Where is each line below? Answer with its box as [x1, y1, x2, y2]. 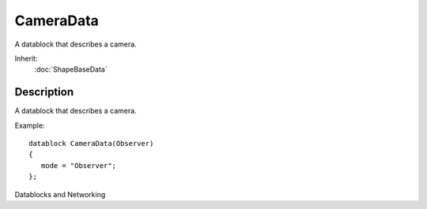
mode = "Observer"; [40, 161, 117, 170]
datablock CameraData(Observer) [28, 139, 154, 148]
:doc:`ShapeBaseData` [34, 65, 108, 74]
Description [14, 85, 74, 99]
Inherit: [14, 54, 38, 63]
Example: [14, 121, 45, 130]
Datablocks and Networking [14, 189, 106, 199]
